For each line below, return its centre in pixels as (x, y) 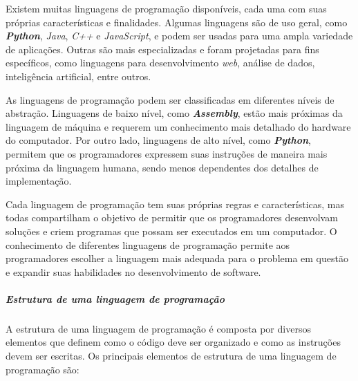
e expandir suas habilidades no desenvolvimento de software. (133, 271)
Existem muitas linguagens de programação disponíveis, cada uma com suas (166, 8)
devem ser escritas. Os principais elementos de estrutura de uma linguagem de (171, 356)
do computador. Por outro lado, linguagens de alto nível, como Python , (158, 140)
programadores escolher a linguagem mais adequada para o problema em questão (177, 258)
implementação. (39, 181)
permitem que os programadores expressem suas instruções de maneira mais (167, 153)
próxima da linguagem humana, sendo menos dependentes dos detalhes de (162, 167)
